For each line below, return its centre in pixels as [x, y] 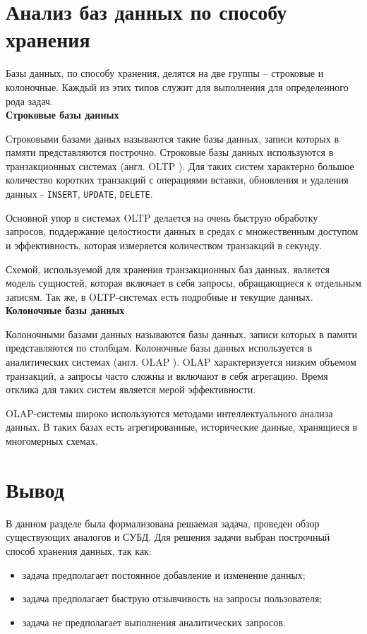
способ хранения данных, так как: [79, 550]
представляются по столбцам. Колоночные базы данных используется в [159, 348]
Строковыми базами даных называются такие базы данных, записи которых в [173, 138]
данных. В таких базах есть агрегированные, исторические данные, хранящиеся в [182, 427]
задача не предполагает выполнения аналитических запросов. [154, 622]
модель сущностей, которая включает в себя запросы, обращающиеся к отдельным [183, 283]
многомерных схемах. [52, 441]
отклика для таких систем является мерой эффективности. [131, 389]
